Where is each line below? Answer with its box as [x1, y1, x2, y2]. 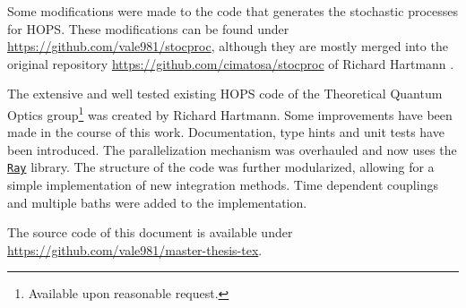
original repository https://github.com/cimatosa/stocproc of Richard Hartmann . [7, 54, 454, 73]
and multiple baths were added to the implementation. [7, 192, 307, 211]
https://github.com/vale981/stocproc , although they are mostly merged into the [7, 37, 448, 56]
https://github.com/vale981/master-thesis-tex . [7, 240, 263, 259]
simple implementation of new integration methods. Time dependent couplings [7, 175, 438, 194]
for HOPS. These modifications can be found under [7, 19, 289, 38]
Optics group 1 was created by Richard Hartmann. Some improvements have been [7, 102, 453, 124]
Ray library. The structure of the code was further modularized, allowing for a [7, 158, 435, 176]
